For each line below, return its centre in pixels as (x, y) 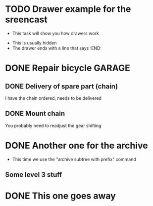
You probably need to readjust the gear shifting (53, 125)
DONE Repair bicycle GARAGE (68, 68)
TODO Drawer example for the (68, 9)
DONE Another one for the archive (76, 145)
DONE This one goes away (61, 196)
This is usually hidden (34, 42)
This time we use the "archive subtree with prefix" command (74, 159)
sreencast (26, 20)
